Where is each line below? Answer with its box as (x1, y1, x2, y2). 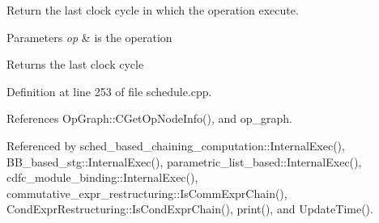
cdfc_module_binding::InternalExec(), (6, 169, 198, 186)
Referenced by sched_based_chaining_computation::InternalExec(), (6, 137, 345, 154)
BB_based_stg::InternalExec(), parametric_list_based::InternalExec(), (6, 153, 362, 170)
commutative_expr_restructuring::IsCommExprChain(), (6, 184, 287, 201)
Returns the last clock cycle (6, 56, 144, 73)
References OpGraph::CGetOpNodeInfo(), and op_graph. (6, 110, 292, 127)
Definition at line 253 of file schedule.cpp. (6, 82, 212, 99)
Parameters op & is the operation (6, 28, 172, 45)
